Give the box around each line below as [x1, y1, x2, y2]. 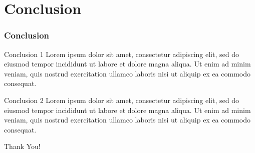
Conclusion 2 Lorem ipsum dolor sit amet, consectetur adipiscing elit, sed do [4, 94, 239, 105]
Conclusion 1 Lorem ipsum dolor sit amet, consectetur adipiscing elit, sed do [4, 48, 239, 59]
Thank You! [4, 141, 41, 151]
